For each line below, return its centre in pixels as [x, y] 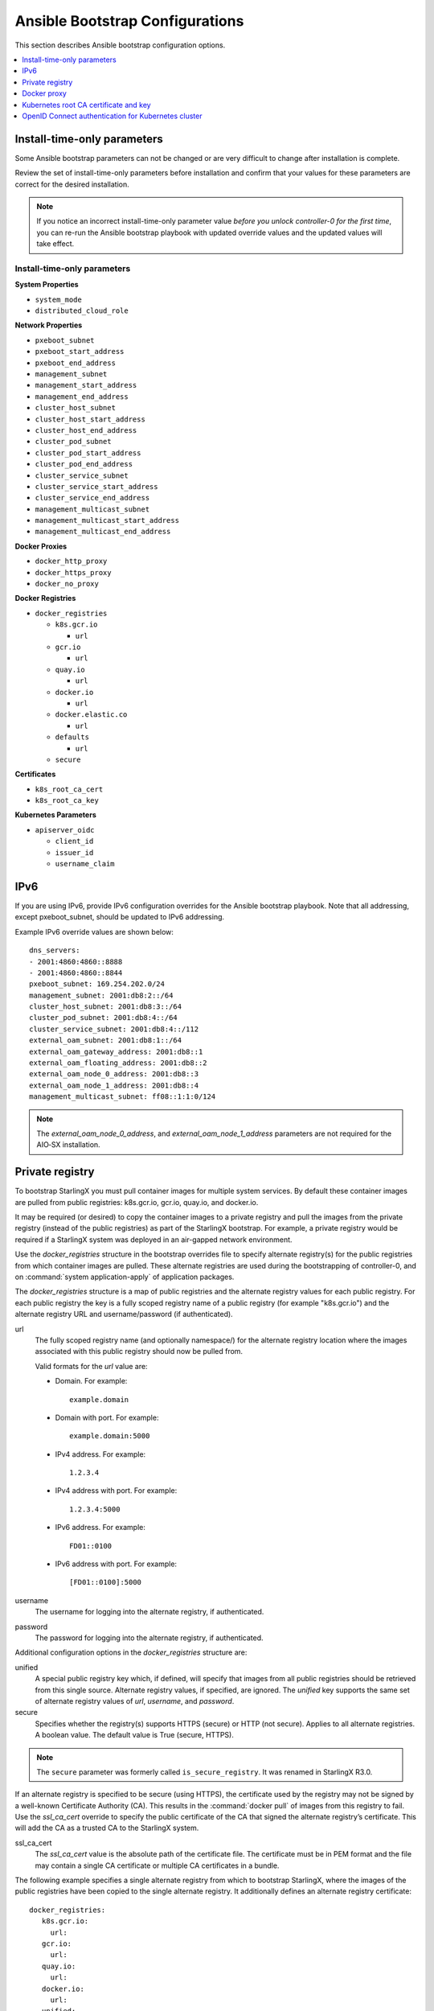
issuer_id [74, 852]
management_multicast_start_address [107, 520]
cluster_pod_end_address [84, 464]
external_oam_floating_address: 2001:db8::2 [119, 1063]
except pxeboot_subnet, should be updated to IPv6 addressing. [120, 917]
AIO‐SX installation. [68, 1145]
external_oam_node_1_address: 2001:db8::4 [114, 1085]
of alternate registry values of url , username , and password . [135, 1701]
